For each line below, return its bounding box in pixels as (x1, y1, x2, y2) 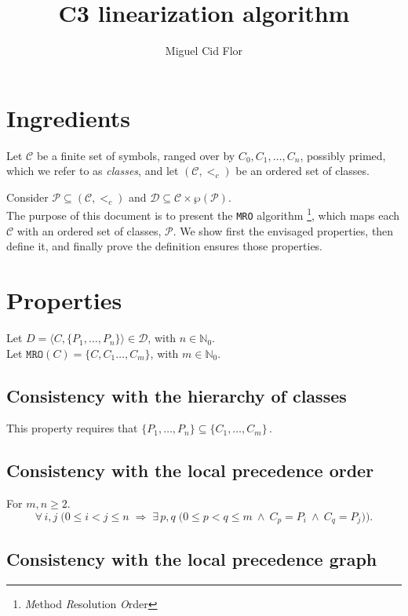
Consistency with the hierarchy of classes (6, 383, 347, 407)
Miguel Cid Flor (165, 42, 243, 59)
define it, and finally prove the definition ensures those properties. (6, 238, 323, 254)
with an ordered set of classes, (16, 222, 162, 239)
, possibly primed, (300, 147, 386, 163)
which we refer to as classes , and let (6, 162, 179, 179)
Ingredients (6, 101, 131, 133)
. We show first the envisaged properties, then (173, 222, 394, 239)
